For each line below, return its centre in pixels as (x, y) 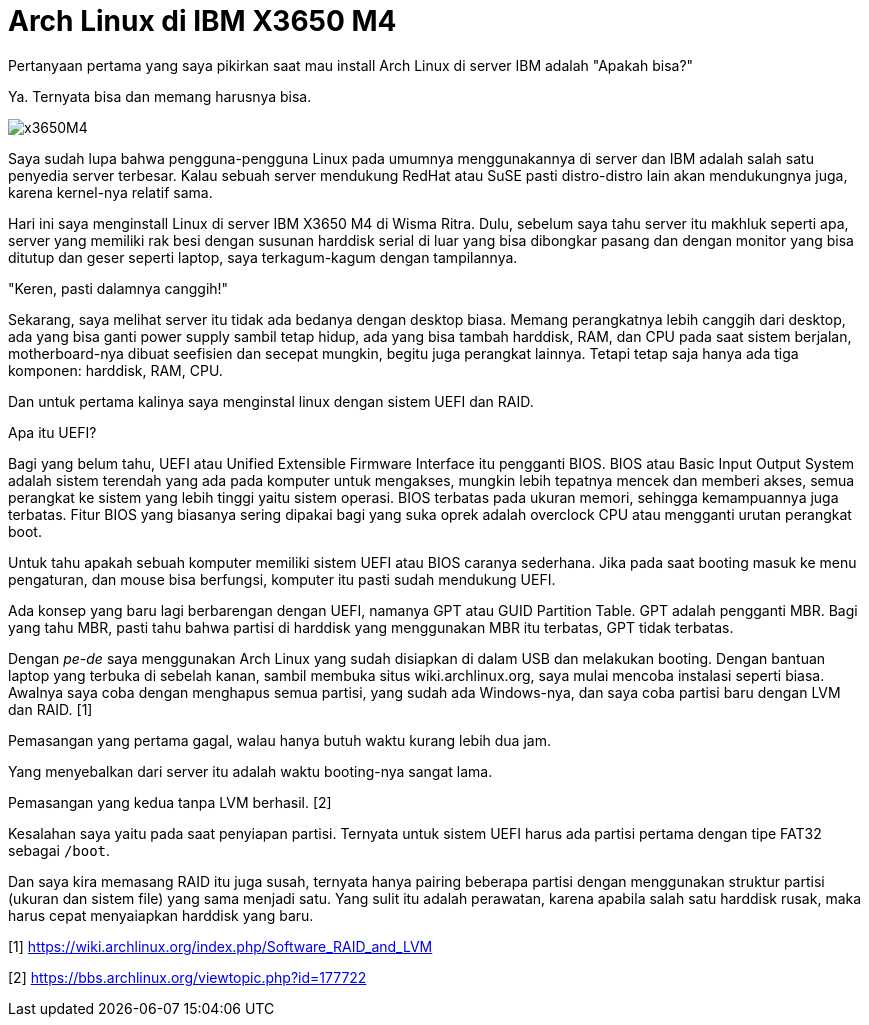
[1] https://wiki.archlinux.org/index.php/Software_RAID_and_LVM (220, 946)
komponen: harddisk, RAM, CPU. (115, 370)
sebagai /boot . (59, 850)
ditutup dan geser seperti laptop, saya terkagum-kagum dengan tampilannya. (263, 257)
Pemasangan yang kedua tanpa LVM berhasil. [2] (170, 802)
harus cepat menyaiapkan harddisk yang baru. (161, 915)
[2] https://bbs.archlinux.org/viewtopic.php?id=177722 (187, 977)
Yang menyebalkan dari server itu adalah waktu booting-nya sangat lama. (250, 771)
